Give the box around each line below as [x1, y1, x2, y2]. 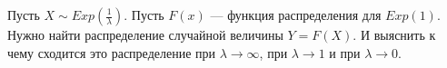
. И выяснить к [353, 25, 436, 44]
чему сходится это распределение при [7, 43, 216, 62]
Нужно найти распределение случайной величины [7, 25, 283, 44]
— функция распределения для [210, 5, 382, 24]
